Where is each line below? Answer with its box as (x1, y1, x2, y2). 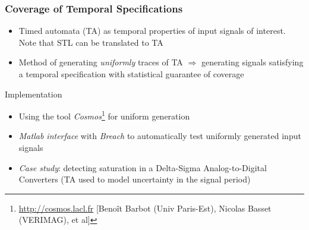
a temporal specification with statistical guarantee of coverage (18, 68, 244, 80)
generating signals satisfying (201, 56, 304, 68)
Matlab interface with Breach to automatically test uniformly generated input (18, 130, 301, 142)
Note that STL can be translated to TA (18, 36, 163, 48)
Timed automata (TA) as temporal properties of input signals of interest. (18, 24, 286, 37)
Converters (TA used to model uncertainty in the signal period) (18, 173, 251, 185)
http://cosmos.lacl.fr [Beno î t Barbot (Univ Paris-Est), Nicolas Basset (18, 201, 272, 214)
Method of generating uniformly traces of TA (18, 56, 183, 68)
